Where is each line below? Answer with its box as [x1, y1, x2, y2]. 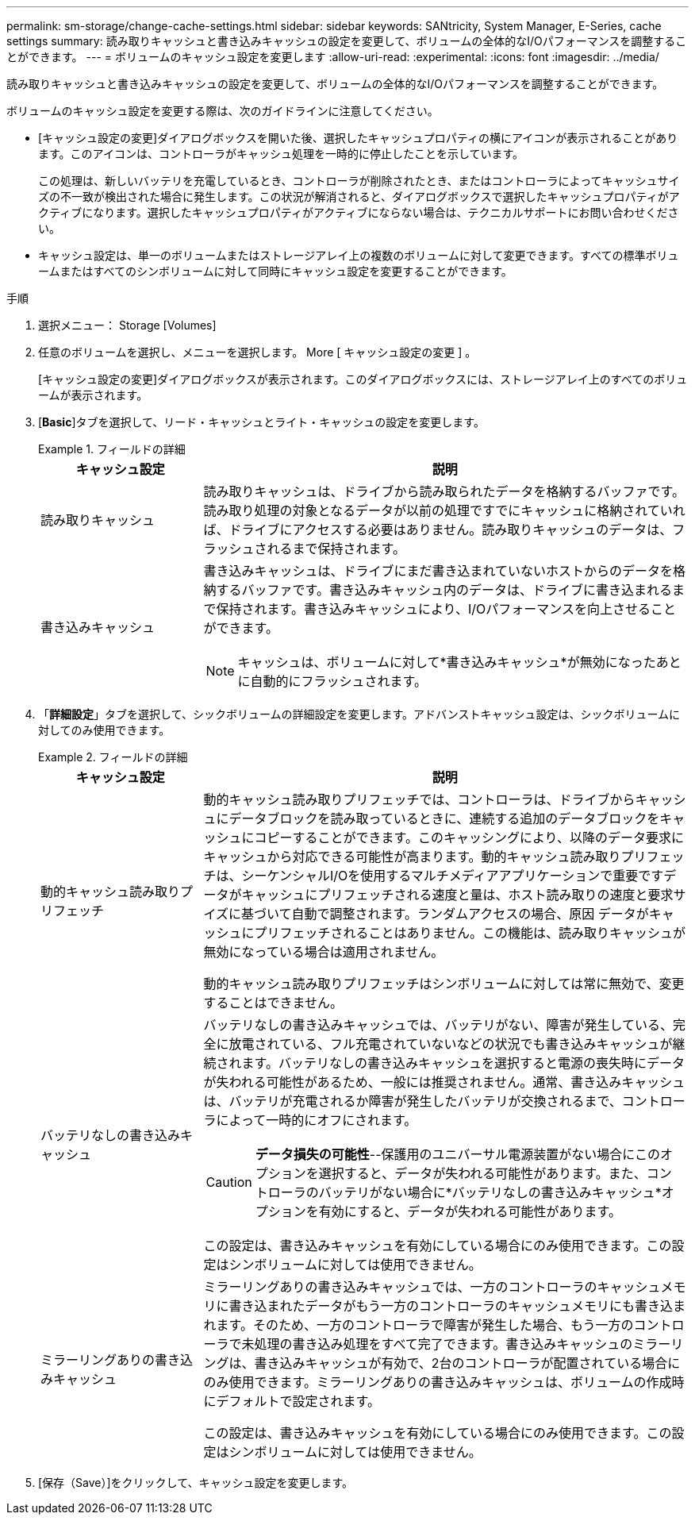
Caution [205, 1174, 252, 1190]
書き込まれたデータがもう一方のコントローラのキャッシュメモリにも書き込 [228, 1298, 674, 1314]
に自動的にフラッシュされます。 [237, 673, 427, 689]
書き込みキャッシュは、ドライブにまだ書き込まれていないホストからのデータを [203, 563, 674, 579]
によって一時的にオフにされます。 [216, 1112, 417, 1128]
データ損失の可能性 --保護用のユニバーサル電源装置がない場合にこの [255, 1146, 660, 1162]
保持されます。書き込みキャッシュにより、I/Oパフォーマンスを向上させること [216, 601, 676, 617]
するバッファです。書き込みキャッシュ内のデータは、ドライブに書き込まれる [216, 582, 672, 598]
